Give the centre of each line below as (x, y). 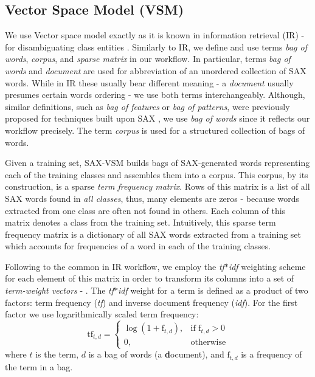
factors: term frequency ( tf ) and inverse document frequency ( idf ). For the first (151, 302)
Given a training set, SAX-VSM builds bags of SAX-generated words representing (157, 163)
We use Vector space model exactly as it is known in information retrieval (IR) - (155, 35)
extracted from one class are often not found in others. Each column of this (145, 210)
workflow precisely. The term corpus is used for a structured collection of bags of (155, 130)
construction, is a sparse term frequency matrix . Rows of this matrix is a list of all (157, 186)
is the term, (57, 354)
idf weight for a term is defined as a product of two (213, 290)
